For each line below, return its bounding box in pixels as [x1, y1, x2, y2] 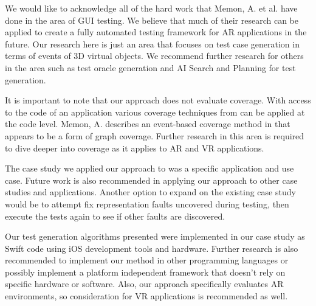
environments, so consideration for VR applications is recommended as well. [5, 290, 288, 302]
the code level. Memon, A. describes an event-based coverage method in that [5, 117, 290, 130]
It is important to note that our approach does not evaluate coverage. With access [5, 94, 311, 106]
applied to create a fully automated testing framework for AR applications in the [5, 26, 307, 38]
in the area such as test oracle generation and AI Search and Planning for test [5, 61, 296, 74]
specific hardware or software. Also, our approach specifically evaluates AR [5, 277, 284, 290]
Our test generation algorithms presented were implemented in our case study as [5, 230, 305, 243]
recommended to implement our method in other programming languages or [5, 254, 289, 266]
